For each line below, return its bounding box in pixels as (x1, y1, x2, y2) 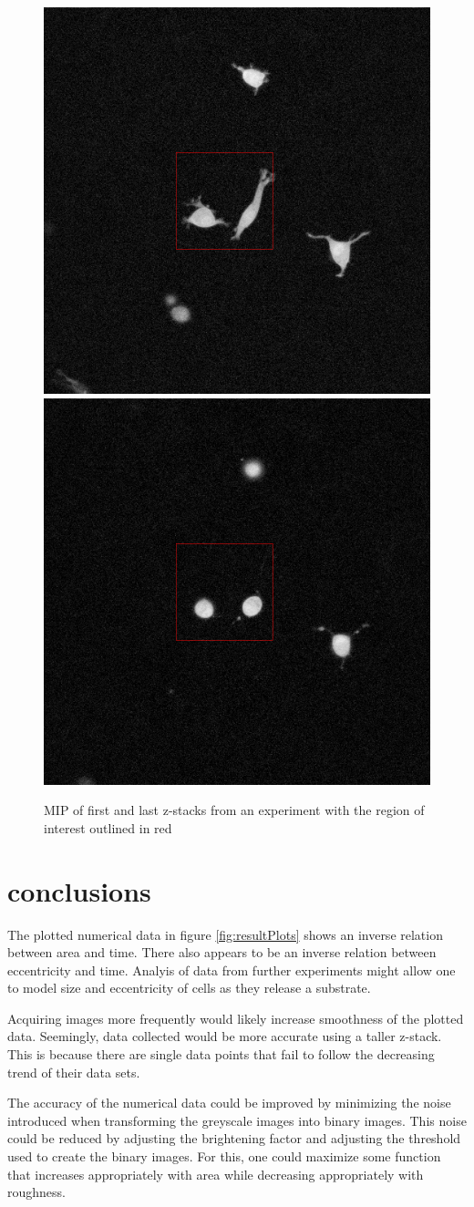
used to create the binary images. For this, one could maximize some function (7, 1147, 441, 1166)
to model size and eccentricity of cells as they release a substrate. (7, 978, 371, 997)
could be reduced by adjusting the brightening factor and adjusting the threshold (7, 1129, 461, 1148)
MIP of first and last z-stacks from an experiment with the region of (44, 800, 425, 820)
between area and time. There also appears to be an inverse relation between (7, 943, 437, 962)
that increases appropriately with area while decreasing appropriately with (7, 1164, 424, 1183)
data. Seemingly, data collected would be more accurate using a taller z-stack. (7, 1026, 442, 1046)
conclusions (7, 872, 151, 909)
